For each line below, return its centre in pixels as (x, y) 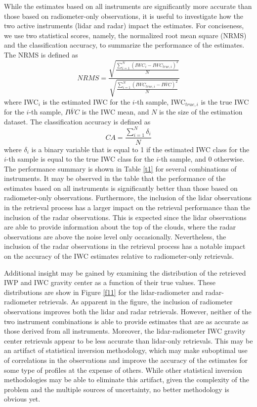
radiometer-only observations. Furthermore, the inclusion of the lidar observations (128, 198)
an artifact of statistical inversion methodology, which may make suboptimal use (126, 350)
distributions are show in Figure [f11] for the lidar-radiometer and (104, 292)
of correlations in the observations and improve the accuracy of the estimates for (126, 360)
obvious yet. (22, 399)
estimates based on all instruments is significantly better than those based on (121, 188)
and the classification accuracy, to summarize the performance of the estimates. (124, 45)
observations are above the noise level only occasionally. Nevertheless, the (115, 236)
